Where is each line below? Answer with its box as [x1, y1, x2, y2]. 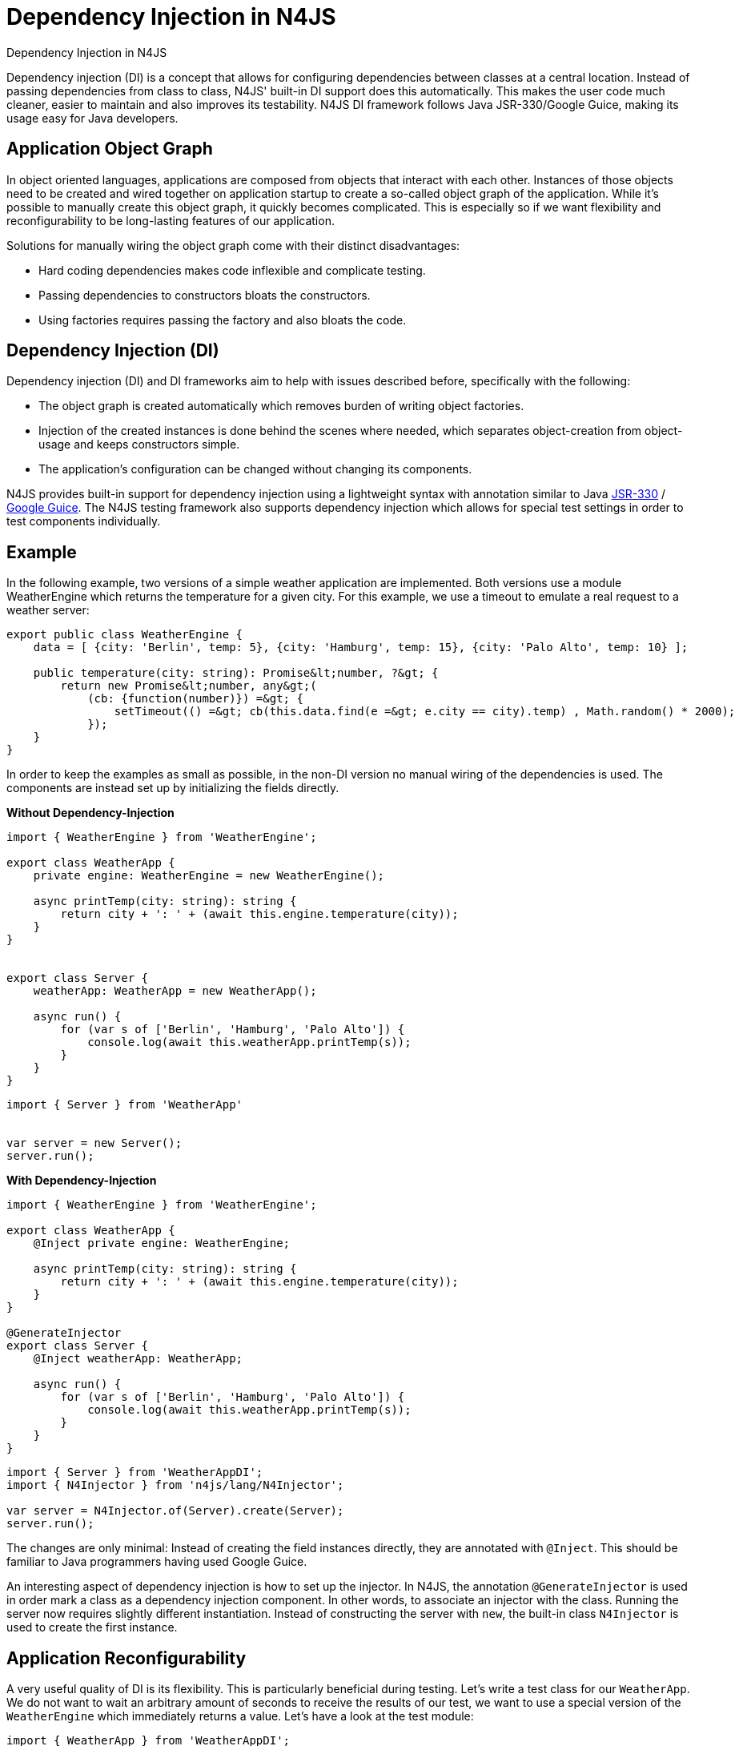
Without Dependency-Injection [6, 806, 175, 820]
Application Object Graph [6, 139, 213, 159]
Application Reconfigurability [6, 1647, 247, 1668]
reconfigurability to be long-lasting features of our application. [6, 213, 335, 227]
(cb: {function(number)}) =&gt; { [87, 692, 303, 706]
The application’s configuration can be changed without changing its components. [38, 462, 472, 477]
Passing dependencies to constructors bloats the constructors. [38, 288, 371, 302]
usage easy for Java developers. [6, 111, 179, 125]
